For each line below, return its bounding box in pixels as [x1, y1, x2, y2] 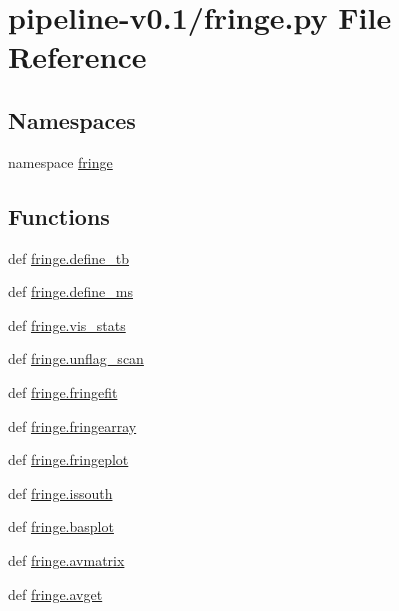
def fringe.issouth [8, 482, 113, 503]
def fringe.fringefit [8, 381, 118, 402]
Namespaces [8, 104, 136, 135]
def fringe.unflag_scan [8, 348, 144, 369]
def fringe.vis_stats [8, 314, 126, 335]
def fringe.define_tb [8, 247, 130, 268]
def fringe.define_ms [8, 281, 133, 302]
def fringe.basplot [8, 516, 114, 537]
